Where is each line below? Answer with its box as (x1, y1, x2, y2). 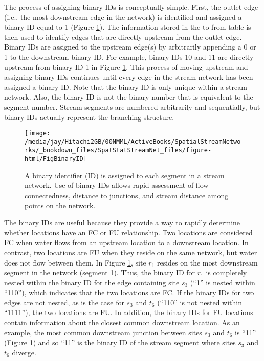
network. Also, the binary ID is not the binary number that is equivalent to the (4, 91, 253, 102)
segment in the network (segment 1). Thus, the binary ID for (4, 267, 195, 278)
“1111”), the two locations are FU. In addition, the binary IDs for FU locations (4, 307, 253, 318)
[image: (25, 130, 51, 137)
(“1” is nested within (190, 277, 255, 287)
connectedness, (25, 189, 71, 200)
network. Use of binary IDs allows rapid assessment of (25, 180, 194, 190)
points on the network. (25, 200, 96, 210)
